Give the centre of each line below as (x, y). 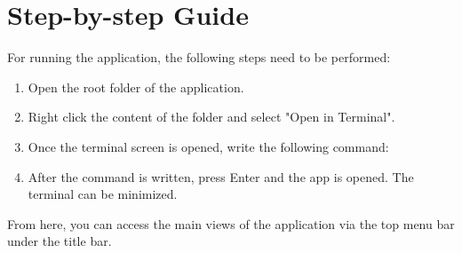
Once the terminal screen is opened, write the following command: (208, 146)
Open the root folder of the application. (136, 87)
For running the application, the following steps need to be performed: (199, 57)
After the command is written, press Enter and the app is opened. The (221, 176)
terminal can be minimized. (103, 194)
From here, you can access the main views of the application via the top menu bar (231, 223)
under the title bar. (60, 241)
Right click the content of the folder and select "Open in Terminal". (211, 117)
